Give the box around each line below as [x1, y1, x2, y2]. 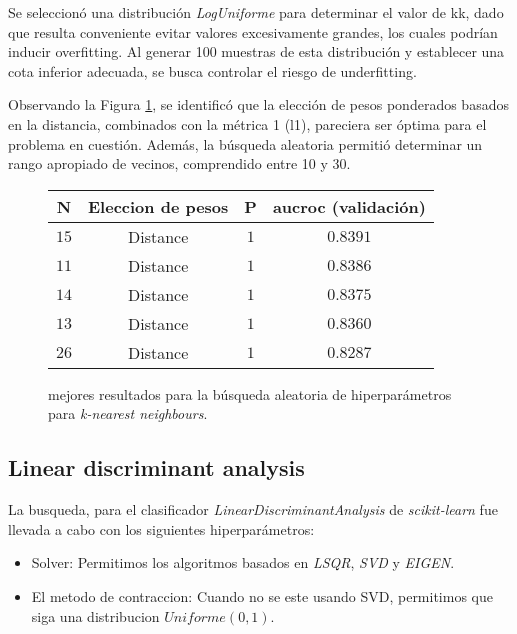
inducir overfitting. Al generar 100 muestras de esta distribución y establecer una [8, 41, 505, 62]
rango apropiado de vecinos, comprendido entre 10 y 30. [8, 153, 351, 174]
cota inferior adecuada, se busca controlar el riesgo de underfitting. [8, 60, 417, 81]
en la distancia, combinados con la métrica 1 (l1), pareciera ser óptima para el [8, 113, 487, 134]
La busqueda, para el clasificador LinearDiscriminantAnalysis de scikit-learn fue [8, 499, 498, 520]
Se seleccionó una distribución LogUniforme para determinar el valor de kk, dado [8, 2, 504, 22]
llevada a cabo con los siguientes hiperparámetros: [8, 518, 315, 539]
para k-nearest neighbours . [48, 403, 208, 424]
